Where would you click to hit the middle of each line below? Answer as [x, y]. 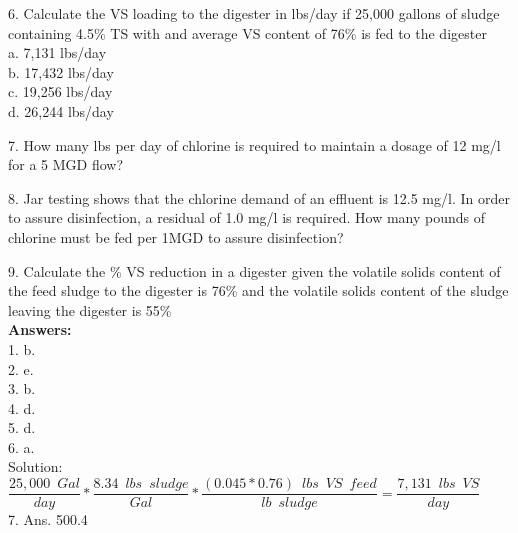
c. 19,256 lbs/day [60, 91]
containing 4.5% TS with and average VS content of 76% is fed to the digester [247, 32]
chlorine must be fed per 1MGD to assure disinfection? [176, 236]
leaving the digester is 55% [90, 309]
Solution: [35, 466]
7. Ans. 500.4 [48, 519]
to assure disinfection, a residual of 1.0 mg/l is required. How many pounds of [247, 217]
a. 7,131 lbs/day [57, 52]
